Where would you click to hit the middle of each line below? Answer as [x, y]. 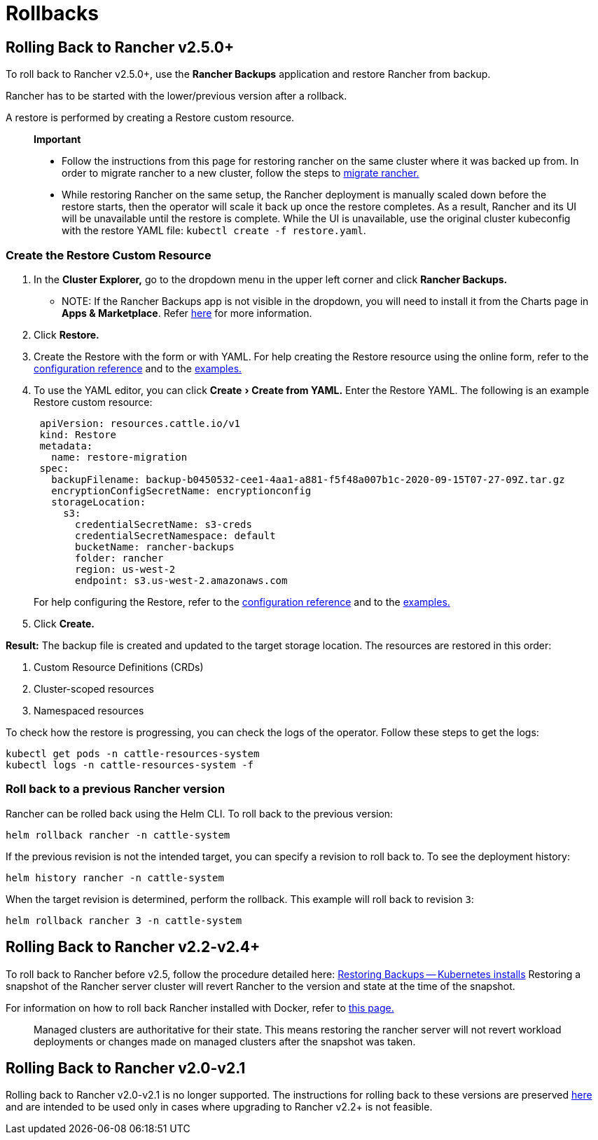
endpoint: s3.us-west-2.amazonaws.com [181, 580]
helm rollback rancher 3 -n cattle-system [124, 920]
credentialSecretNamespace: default [175, 535]
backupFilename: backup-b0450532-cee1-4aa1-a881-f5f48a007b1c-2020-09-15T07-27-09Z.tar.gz [308, 479]
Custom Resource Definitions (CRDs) [119, 667]
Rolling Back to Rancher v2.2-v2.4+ [133, 947]
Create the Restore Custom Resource [109, 255]
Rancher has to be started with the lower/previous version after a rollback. [176, 96]
